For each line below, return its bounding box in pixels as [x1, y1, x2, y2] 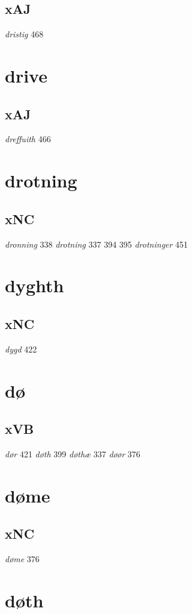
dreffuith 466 [5, 133, 51, 145]
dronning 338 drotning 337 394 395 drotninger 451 [5, 237, 188, 250]
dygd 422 [5, 342, 37, 355]
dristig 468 [5, 28, 44, 40]
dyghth [5, 273, 64, 298]
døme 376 [5, 553, 40, 565]
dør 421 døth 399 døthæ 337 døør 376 [5, 447, 140, 460]
